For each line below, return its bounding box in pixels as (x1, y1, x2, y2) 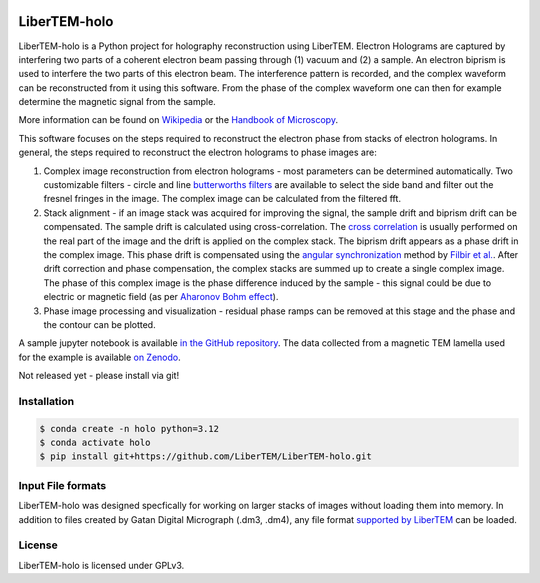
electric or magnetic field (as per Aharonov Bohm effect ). (43, 291, 279, 303)
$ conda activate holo (39, 437, 151, 449)
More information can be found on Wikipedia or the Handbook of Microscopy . (18, 114, 339, 126)
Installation (18, 394, 75, 408)
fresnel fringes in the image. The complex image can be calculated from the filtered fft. (43, 193, 402, 205)
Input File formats (18, 478, 107, 492)
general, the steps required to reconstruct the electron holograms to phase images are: (18, 146, 377, 159)
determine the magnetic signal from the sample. (18, 96, 217, 108)
